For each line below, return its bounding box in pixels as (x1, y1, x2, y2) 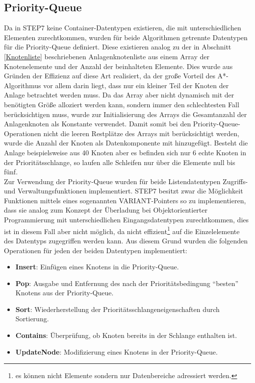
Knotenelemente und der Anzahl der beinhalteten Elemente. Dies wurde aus (4, 61, 233, 71)
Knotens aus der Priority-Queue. (15, 287, 114, 298)
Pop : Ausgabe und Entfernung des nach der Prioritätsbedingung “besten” (15, 278, 239, 288)
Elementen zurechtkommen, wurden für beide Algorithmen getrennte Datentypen (4, 32, 248, 42)
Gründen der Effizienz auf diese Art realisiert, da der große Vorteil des (4, 71, 215, 81)
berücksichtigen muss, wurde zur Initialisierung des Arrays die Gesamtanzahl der (4, 109, 247, 119)
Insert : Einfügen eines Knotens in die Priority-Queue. (15, 262, 179, 272)
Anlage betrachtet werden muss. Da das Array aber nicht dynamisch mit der (4, 90, 234, 100)
